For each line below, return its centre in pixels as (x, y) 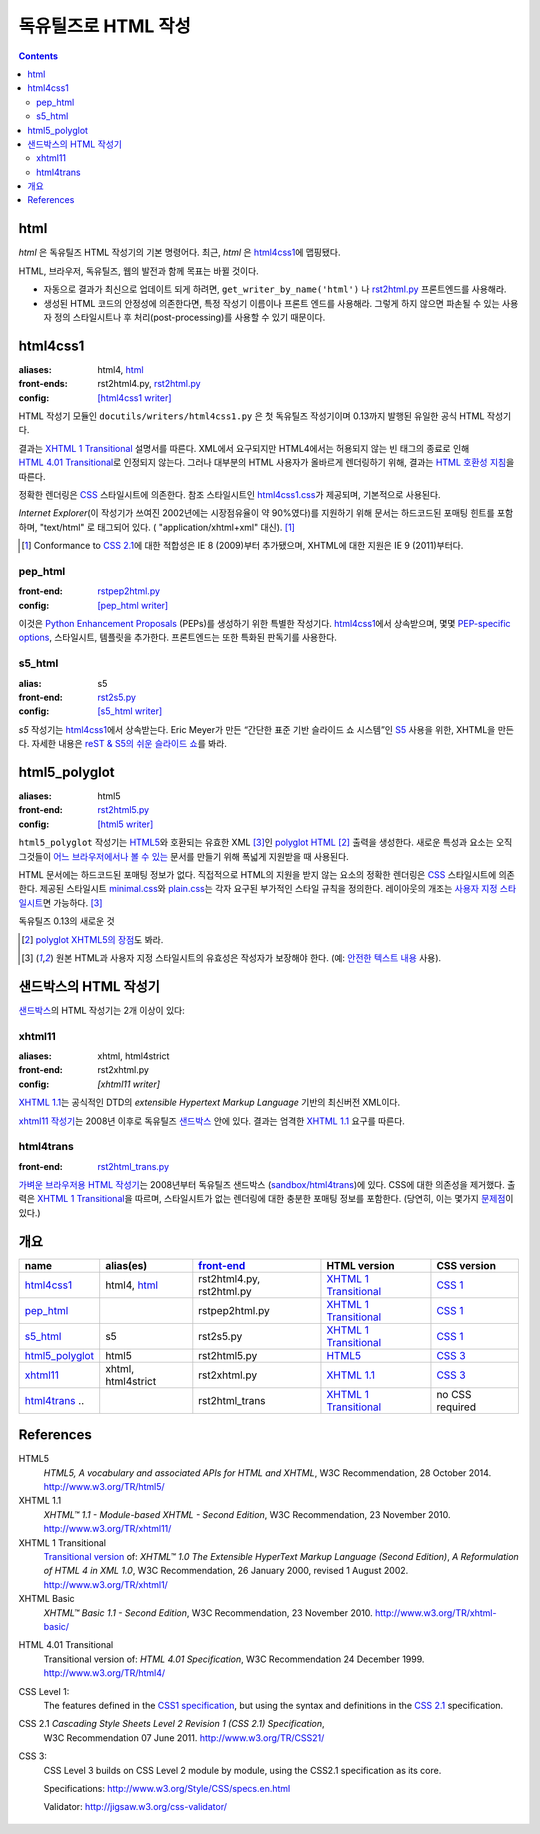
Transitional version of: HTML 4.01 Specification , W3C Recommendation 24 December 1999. (234, 1659)
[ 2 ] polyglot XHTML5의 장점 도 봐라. (92, 939)
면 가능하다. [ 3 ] (72, 902)
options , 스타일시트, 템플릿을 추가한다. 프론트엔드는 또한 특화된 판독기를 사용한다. (177, 637)
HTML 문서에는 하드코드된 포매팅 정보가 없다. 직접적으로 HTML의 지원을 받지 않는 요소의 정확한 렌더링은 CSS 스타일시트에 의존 (266, 874)
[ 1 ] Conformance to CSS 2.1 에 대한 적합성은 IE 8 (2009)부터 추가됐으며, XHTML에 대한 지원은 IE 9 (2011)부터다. (242, 546)
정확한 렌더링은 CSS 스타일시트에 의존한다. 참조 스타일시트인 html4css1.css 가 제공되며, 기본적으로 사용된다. (229, 494)
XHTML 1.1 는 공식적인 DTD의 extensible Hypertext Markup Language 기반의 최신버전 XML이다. (209, 1102)
